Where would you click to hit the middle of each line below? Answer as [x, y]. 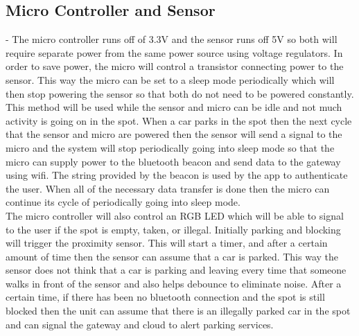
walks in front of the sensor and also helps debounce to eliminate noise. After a [174, 283]
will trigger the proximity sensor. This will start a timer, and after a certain [167, 243]
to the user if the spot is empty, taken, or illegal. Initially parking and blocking [173, 229]
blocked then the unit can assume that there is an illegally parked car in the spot [178, 311]
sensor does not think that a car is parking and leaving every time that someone [176, 270]
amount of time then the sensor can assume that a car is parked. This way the [172, 256]
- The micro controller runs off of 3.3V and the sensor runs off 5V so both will [172, 39]
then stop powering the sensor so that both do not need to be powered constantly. [180, 93]
